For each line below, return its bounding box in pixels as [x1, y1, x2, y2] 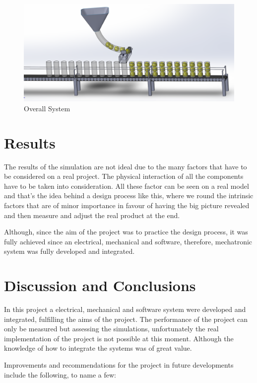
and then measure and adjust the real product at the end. [4, 210, 180, 220]
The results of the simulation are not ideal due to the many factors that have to [4, 161, 247, 171]
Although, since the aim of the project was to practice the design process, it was [4, 227, 248, 237]
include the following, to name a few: [4, 369, 116, 380]
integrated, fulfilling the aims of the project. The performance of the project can [4, 313, 248, 324]
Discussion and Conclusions [4, 275, 196, 296]
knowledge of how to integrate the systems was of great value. [4, 343, 192, 353]
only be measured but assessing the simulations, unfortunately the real [4, 323, 219, 334]
